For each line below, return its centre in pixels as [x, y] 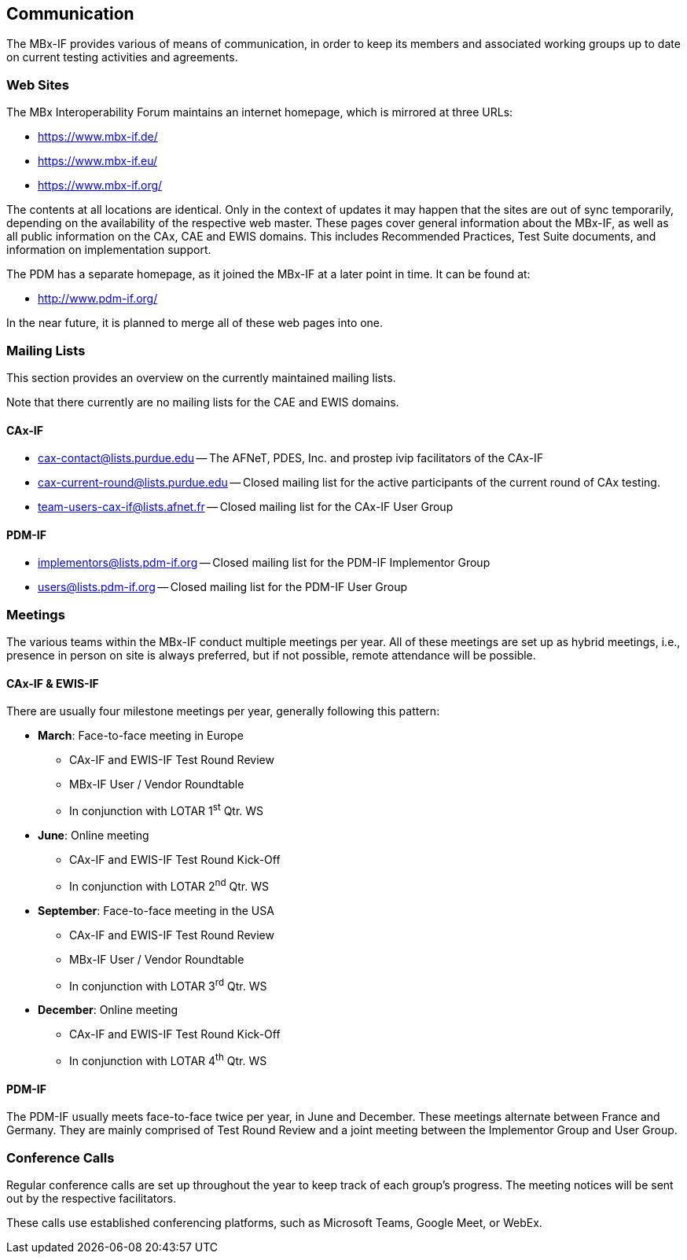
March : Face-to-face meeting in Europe [141, 736]
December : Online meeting [108, 1010]
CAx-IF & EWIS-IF [53, 683]
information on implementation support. [109, 250]
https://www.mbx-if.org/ [100, 186]
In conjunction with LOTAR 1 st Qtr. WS [167, 810]
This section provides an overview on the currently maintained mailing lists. [201, 377]
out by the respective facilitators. [92, 1198]
